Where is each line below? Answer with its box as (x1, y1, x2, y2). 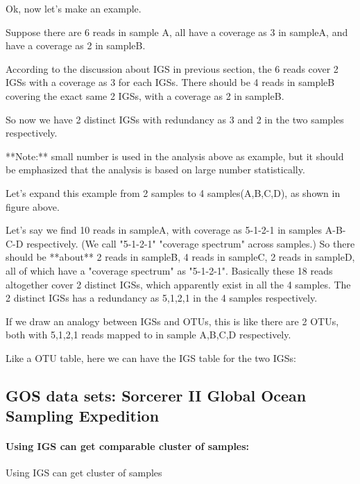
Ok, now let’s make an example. (6, 1, 142, 15)
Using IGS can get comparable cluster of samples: (6, 439, 250, 453)
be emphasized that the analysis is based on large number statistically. (6, 162, 305, 177)
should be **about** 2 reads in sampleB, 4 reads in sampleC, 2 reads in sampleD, (6, 250, 355, 264)
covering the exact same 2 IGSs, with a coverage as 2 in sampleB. (6, 88, 284, 103)
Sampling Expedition (6, 405, 160, 426)
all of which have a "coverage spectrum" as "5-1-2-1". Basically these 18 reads (6, 263, 333, 277)
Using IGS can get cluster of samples (6, 465, 162, 480)
